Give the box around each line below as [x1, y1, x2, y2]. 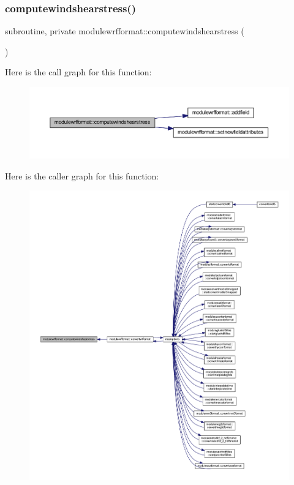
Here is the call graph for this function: [5, 66, 152, 78]
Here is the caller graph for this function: [5, 169, 159, 182]
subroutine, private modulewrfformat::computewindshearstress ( [5, 24, 244, 37]
